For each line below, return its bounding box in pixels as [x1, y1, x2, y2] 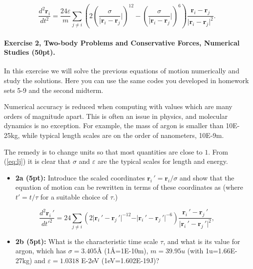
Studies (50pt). [4, 47, 55, 57]
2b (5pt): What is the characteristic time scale [15, 236, 158, 246]
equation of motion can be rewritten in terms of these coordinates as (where [15, 182, 243, 192]
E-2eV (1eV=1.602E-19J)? [81, 255, 159, 266]
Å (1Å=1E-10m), [97, 246, 148, 256]
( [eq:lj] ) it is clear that [4, 156, 71, 166]
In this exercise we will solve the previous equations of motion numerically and [4, 66, 239, 76]
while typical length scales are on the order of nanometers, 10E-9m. [21, 130, 224, 140]
